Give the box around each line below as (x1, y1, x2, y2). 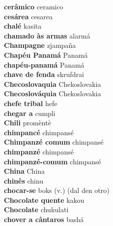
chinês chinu (4, 175, 44, 186)
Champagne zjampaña (4, 40, 76, 50)
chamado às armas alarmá (4, 30, 90, 40)
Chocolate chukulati (4, 204, 69, 215)
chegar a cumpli (4, 108, 56, 118)
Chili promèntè (4, 117, 51, 128)
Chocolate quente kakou (4, 194, 85, 205)
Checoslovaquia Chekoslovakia (4, 78, 101, 89)
